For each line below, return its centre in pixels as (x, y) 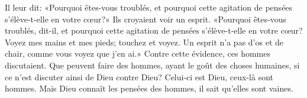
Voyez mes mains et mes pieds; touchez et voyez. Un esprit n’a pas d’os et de (144, 42)
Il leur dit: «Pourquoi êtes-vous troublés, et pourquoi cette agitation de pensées (149, 7)
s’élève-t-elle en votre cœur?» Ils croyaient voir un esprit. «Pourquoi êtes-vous (146, 19)
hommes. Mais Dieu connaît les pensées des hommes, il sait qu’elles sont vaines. (149, 88)
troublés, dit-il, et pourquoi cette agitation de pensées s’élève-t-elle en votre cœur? (154, 30)
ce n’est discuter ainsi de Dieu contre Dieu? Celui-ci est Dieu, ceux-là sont (139, 76)
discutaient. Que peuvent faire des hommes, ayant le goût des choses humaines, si (152, 65)
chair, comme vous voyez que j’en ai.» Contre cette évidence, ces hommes (138, 53)
